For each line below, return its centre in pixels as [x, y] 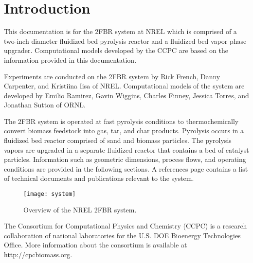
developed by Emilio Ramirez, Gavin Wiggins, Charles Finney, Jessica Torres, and [126, 95]
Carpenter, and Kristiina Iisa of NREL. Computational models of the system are [124, 86]
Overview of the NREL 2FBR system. [80, 209]
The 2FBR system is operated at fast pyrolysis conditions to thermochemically [121, 121]
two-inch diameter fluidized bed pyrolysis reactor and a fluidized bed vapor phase [125, 41]
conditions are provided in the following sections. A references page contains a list [126, 168]
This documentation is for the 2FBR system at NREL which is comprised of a [120, 31]
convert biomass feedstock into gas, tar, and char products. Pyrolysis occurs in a [124, 131]
